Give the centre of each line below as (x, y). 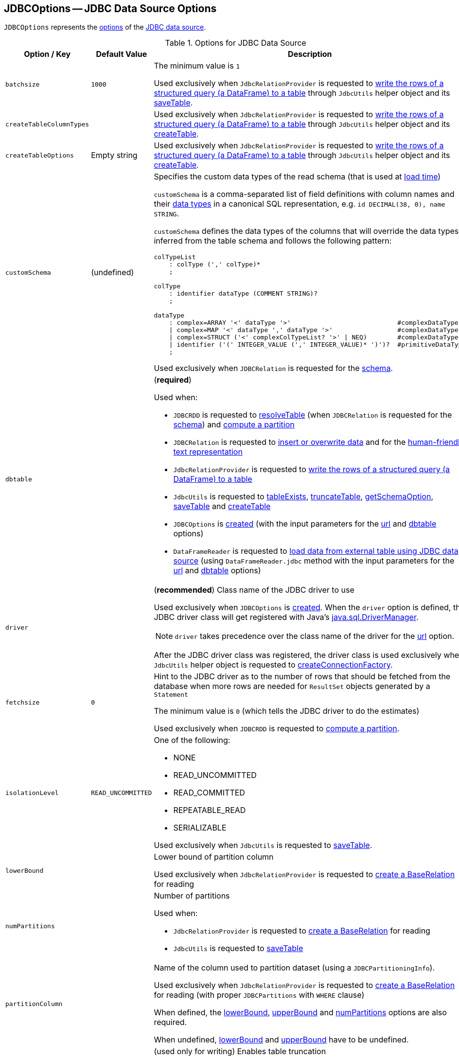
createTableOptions (40, 155)
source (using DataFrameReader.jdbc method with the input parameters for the (314, 561)
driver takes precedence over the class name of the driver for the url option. (315, 636)
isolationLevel (32, 793)
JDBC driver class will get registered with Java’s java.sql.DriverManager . (286, 617)
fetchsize (23, 703)
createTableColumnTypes (47, 124)
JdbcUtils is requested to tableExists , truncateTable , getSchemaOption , (303, 497)
